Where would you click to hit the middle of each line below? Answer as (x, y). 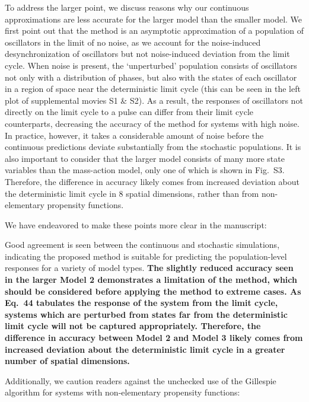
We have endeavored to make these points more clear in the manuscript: (136, 224)
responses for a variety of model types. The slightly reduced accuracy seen (149, 268)
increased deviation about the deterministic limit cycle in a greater (145, 349)
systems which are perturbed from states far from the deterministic (146, 314)
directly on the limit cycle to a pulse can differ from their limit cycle (129, 112)
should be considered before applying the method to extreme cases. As (153, 291)
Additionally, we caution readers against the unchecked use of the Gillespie (141, 380)
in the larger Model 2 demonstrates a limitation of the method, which (151, 280)
